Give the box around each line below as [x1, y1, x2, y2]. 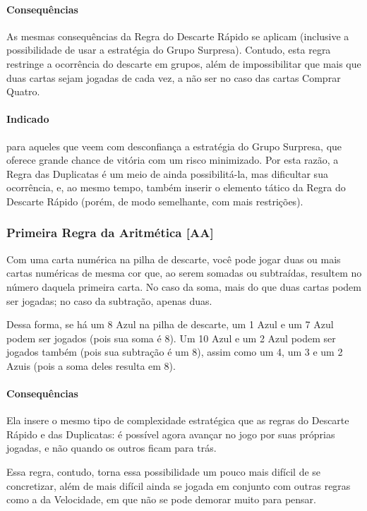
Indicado [6, 112, 49, 126]
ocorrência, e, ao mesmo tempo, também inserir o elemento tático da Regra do [6, 180, 346, 195]
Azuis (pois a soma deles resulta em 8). [6, 358, 176, 373]
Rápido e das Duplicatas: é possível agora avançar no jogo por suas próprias [6, 426, 335, 441]
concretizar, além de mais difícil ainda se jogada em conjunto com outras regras [6, 478, 351, 493]
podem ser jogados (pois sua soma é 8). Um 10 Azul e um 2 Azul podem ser [6, 330, 336, 345]
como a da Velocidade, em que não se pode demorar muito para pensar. [6, 492, 316, 507]
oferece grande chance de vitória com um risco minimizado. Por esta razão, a [6, 152, 339, 167]
